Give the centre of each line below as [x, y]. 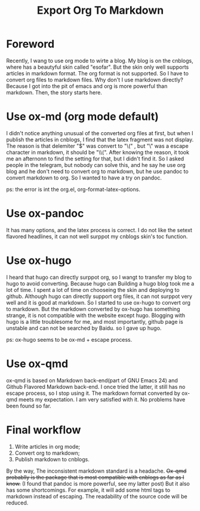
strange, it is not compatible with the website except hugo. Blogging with [96, 315]
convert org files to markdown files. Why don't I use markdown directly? [95, 80]
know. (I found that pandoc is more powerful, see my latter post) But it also [98, 483]
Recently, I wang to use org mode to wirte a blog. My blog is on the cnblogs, [100, 60]
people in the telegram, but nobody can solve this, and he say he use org [96, 165]
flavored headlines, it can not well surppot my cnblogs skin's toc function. [97, 236]
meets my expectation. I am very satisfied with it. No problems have [102, 399]
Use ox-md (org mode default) [83, 117]
